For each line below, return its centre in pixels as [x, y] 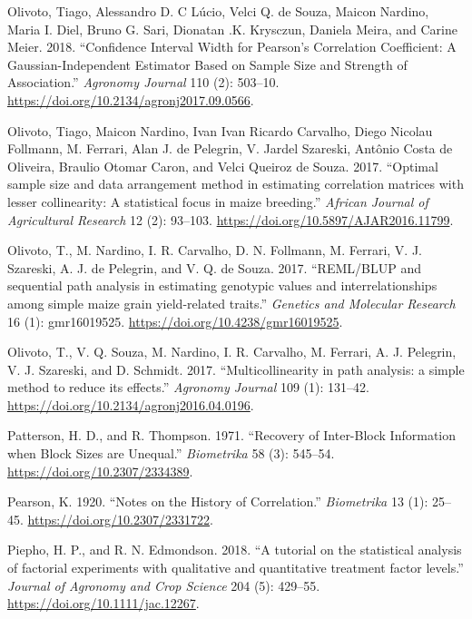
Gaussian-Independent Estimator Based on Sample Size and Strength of [207, 64]
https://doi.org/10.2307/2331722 [118, 519]
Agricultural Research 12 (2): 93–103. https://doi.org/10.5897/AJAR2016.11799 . [231, 219]
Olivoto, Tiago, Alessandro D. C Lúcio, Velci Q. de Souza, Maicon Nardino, [218, 11]
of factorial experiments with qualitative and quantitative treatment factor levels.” [236, 568]
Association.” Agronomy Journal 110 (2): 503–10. [143, 82]
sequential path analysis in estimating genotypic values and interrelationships [222, 285]
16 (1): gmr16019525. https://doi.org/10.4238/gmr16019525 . [175, 321]
